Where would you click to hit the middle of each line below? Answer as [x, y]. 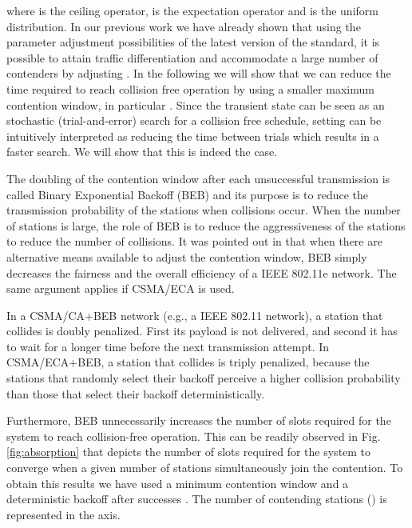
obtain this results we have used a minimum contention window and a [178, 483]
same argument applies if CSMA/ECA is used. [121, 288]
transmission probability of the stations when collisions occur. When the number [204, 210]
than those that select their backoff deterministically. [136, 393]
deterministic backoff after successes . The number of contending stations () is [197, 499]
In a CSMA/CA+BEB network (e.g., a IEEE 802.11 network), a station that [195, 315]
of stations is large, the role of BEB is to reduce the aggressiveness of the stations [206, 225]
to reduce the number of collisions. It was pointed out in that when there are [194, 241]
